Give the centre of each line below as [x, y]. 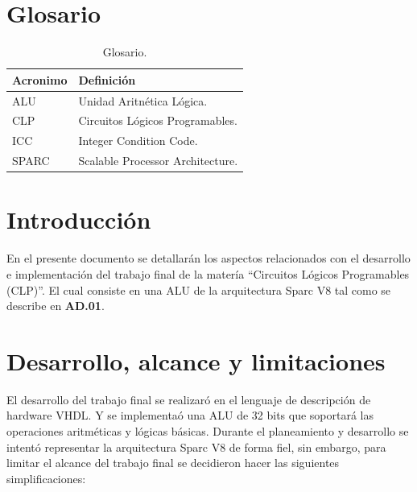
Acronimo [40, 79]
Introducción [79, 219]
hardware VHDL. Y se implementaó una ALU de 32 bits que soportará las [190, 415]
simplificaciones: [46, 478]
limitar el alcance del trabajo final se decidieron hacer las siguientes [173, 463]
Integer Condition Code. [138, 141]
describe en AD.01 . [56, 306]
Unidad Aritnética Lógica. [143, 100]
